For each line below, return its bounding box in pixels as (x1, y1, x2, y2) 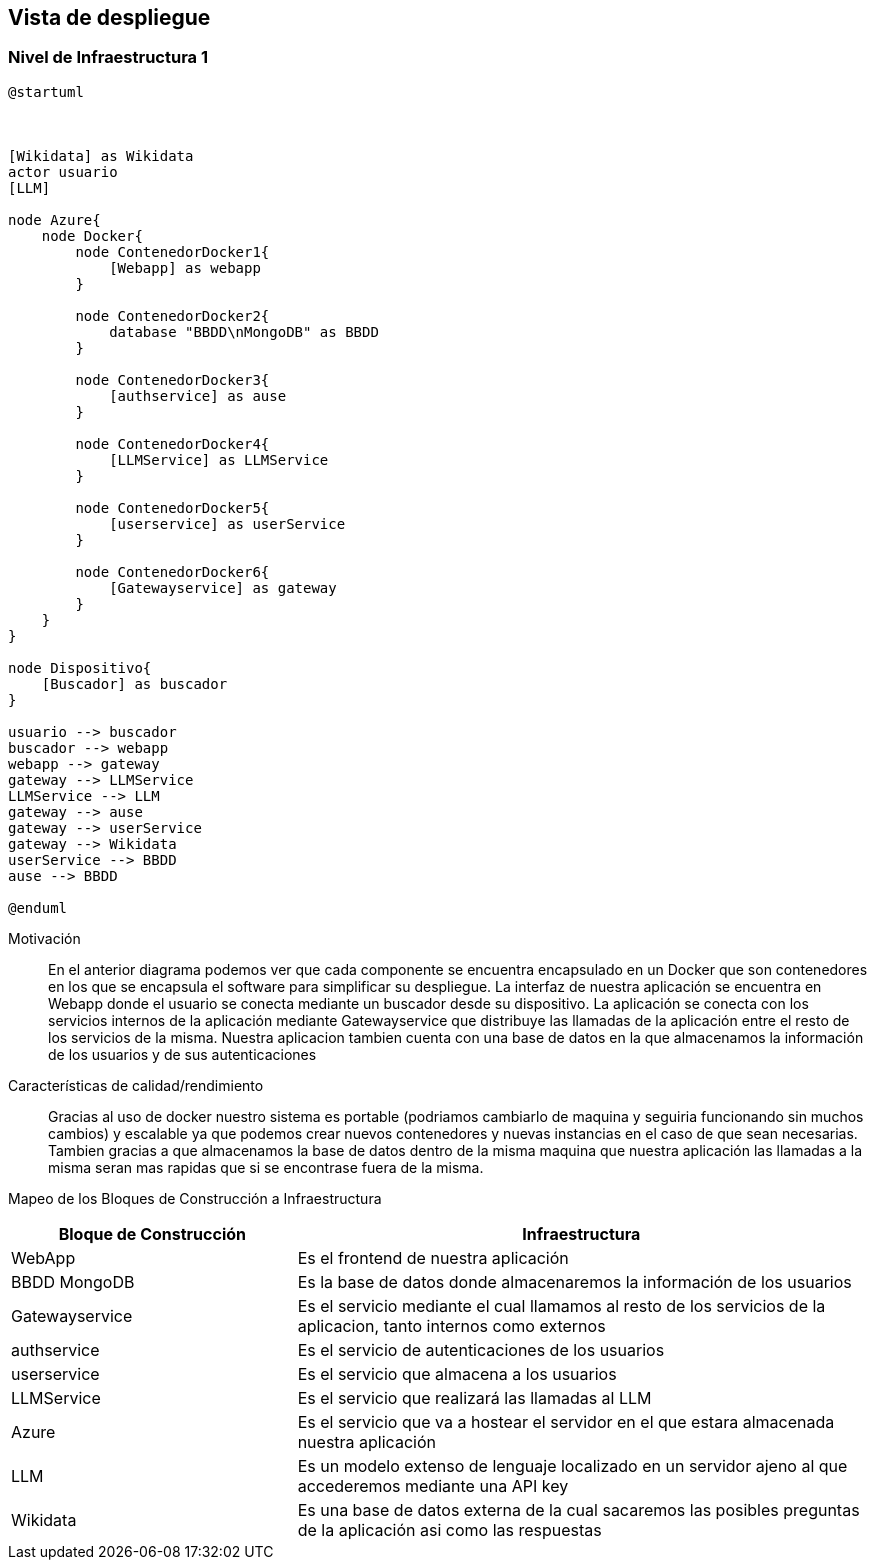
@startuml (8, 83, 84, 100)
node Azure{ (8, 211, 101, 228)
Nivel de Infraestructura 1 (8, 47, 209, 68)
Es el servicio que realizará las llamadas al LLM (297, 1387, 652, 1408)
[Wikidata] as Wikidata (8, 147, 194, 164)
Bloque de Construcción (58, 1223, 246, 1244)
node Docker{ (41, 227, 143, 244)
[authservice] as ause (109, 387, 287, 404)
